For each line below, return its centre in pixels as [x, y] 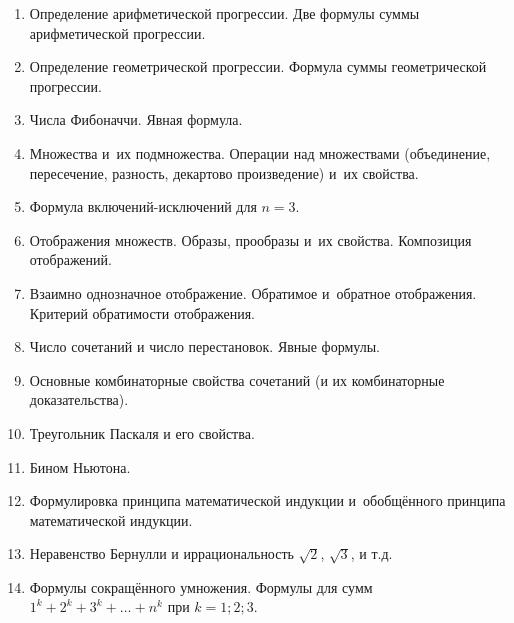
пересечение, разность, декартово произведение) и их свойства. [224, 172]
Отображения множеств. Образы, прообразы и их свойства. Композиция [250, 239]
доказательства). [79, 399]
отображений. [70, 259]
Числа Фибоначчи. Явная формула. [136, 119]
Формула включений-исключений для [143, 206]
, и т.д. [371, 553]
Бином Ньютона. [80, 466]
